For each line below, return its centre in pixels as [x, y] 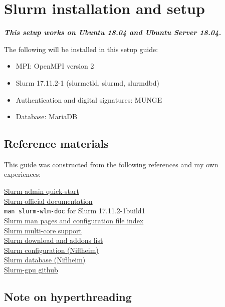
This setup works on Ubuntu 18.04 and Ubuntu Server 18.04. [113, 32]
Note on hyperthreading [68, 296]
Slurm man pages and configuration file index [74, 220]
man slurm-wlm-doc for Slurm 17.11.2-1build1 [75, 211]
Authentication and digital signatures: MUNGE [89, 99]
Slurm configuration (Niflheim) [51, 250]
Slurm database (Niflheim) [45, 260]
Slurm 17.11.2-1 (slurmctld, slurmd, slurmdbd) [88, 82]
